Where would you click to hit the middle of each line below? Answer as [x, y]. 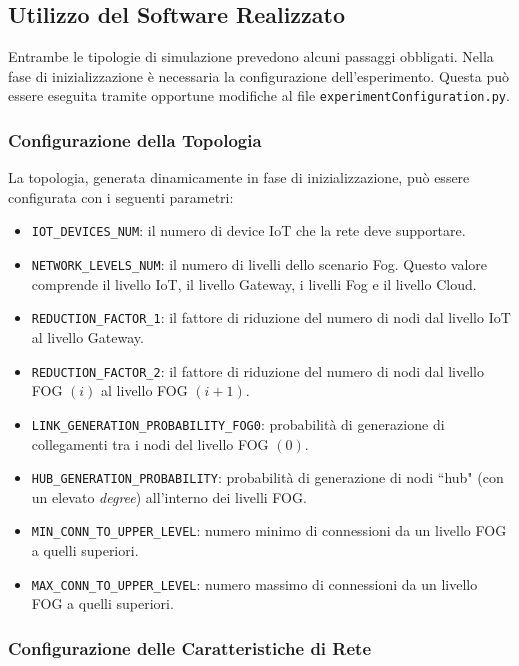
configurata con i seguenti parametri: [121, 196]
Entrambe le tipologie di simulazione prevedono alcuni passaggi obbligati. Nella [251, 56]
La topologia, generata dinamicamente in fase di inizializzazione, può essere [239, 177]
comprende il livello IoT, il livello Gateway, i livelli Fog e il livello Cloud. [254, 283]
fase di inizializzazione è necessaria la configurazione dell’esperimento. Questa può [258, 75]
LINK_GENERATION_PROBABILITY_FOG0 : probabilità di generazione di [238, 423]
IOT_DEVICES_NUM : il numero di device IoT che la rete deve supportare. [248, 230]
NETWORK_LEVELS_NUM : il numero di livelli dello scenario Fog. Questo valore [259, 264]
